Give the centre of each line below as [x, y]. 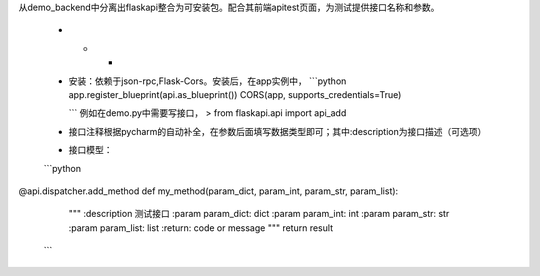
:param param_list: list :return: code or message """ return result [201, 227]
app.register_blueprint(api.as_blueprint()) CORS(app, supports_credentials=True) [235, 94]
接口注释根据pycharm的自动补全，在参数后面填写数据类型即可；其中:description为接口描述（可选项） [277, 131]
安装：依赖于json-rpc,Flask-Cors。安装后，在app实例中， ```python [207, 81]
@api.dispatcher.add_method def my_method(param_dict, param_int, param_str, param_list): [208, 191]
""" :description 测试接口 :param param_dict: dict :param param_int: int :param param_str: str [259, 214]
